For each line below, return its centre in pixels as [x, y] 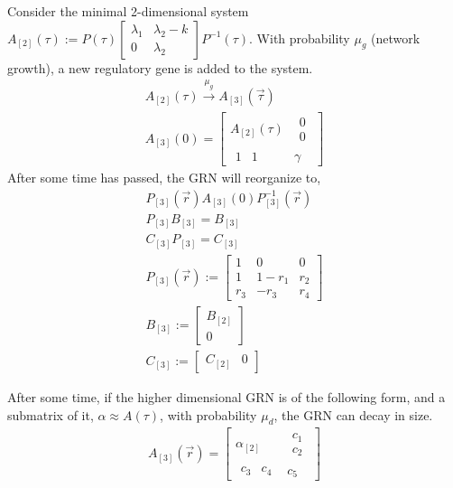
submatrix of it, [51, 414]
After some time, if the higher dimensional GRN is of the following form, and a [226, 396]
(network [396, 38]
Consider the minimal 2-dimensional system [128, 11]
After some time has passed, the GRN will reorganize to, [164, 178]
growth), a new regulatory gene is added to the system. [160, 67]
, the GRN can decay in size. [353, 414]
